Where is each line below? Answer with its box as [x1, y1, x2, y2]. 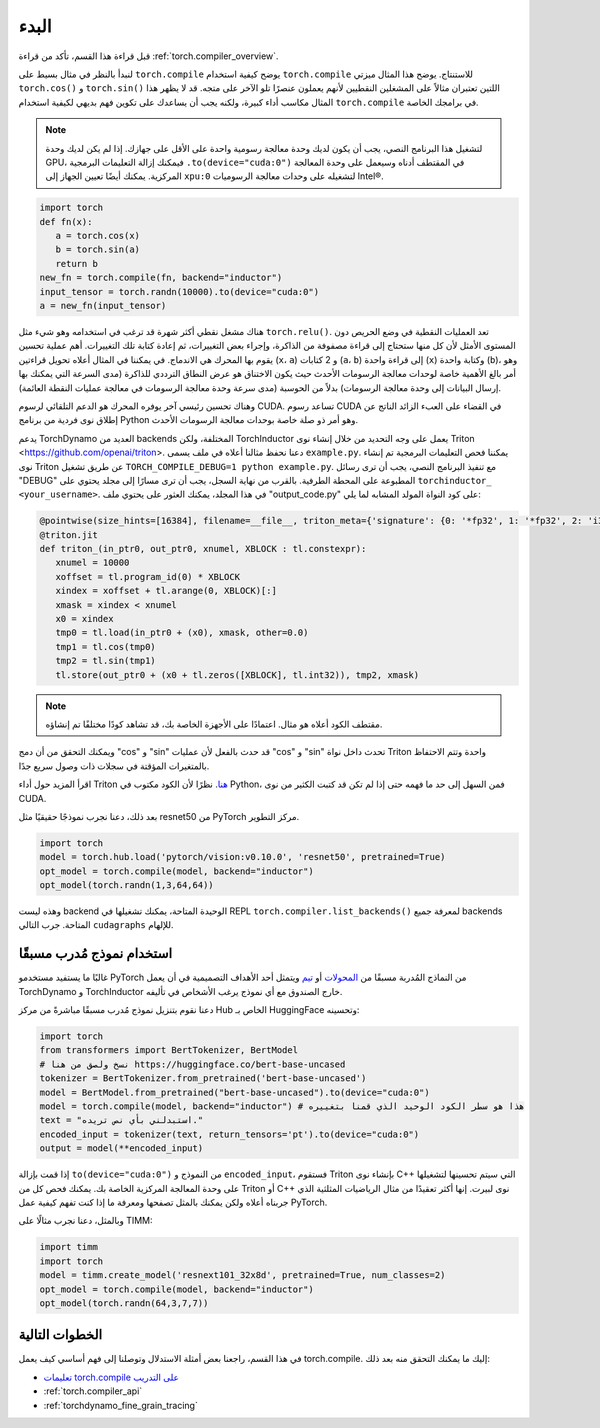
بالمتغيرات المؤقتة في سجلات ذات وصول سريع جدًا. [18, 760, 210, 772]
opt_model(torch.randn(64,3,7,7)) [39, 1297, 209, 1309]
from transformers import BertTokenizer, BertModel [39, 1045, 299, 1056]
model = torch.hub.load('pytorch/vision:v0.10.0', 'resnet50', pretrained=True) [39, 851, 446, 863]
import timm [39, 1241, 99, 1253]
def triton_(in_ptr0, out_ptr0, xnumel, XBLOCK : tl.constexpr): [39, 543, 367, 555]
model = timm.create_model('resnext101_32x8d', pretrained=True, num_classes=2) [39, 1270, 446, 1281]
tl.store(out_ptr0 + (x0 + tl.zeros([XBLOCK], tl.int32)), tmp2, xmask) [55, 669, 420, 680]
